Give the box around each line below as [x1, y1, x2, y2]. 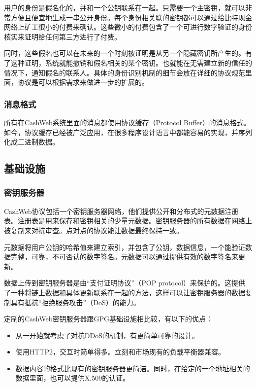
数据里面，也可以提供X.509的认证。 [15, 373, 130, 383]
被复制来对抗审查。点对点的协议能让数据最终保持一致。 [4, 225, 183, 235]
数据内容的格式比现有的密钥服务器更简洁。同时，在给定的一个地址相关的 [15, 363, 250, 373]
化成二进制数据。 [4, 137, 59, 147]
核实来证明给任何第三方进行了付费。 [4, 31, 121, 41]
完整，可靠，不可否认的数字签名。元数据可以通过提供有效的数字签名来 [10, 251, 238, 262]
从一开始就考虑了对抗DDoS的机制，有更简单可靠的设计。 [15, 330, 199, 340]
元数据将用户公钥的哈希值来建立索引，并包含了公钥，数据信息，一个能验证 [4, 242, 245, 252]
